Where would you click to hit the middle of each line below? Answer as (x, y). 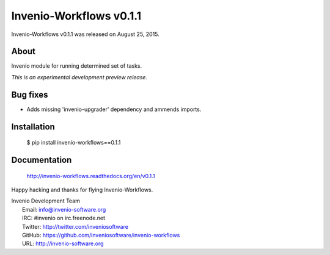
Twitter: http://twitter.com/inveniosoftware (75, 226)
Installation (33, 127)
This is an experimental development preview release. (79, 77)
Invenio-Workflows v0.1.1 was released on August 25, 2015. (86, 34)
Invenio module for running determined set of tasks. (77, 66)
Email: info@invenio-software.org (64, 209)
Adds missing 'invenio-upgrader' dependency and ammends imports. (114, 109)
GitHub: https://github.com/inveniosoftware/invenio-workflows (101, 235)
